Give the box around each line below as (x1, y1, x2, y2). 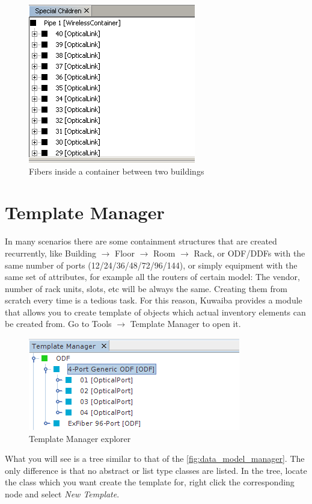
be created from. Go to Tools (5, 317, 112, 330)
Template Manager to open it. (130, 317, 241, 330)
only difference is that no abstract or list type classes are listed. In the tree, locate (5, 464, 307, 476)
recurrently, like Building (5, 246, 97, 259)
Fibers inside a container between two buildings (29, 164, 204, 177)
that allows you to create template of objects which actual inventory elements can (5, 305, 306, 318)
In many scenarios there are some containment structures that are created (5, 235, 277, 247)
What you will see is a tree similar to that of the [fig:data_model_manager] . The (5, 452, 305, 465)
